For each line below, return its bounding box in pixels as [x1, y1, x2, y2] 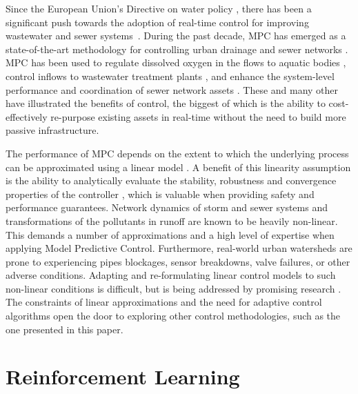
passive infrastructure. [6, 123, 99, 137]
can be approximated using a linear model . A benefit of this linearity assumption [6, 159, 351, 174]
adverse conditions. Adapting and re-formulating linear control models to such [6, 268, 336, 282]
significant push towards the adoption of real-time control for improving [6, 14, 309, 29]
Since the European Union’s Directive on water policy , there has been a [6, 1, 312, 15]
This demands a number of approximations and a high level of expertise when [6, 227, 335, 242]
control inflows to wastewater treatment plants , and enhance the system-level [6, 68, 335, 83]
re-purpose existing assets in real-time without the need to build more [50, 109, 346, 124]
